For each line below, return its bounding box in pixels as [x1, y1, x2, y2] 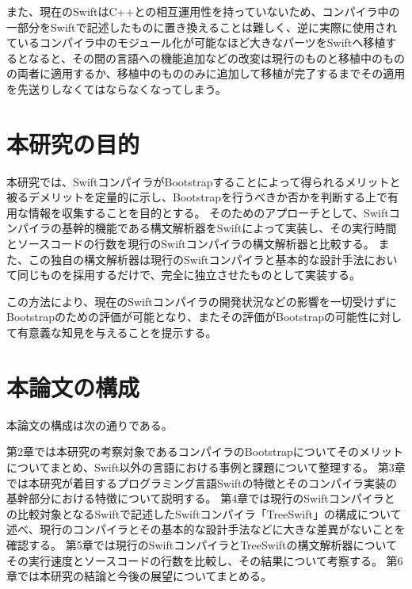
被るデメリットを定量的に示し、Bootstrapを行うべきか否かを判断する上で [6, 189, 387, 205]
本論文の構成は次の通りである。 [6, 416, 173, 433]
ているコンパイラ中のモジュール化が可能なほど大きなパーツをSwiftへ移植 [6, 34, 386, 51]
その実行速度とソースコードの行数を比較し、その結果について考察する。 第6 [6, 552, 403, 568]
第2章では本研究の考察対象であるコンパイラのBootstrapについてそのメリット [6, 443, 404, 460]
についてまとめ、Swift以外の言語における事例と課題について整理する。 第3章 [6, 458, 406, 475]
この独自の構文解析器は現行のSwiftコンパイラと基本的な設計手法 [28, 251, 364, 267]
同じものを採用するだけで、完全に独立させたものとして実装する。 [17, 266, 361, 283]
